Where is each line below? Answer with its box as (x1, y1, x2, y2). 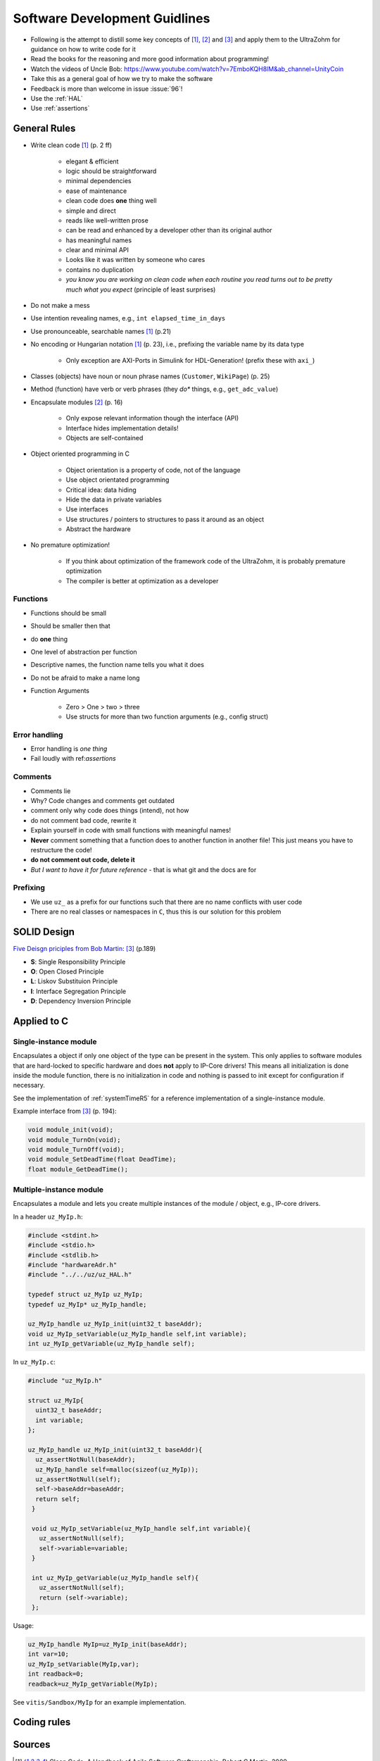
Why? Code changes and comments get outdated (30, 796, 175, 804)
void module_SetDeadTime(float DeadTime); (27, 1155, 177, 1164)
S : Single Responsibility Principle (30, 957, 126, 966)
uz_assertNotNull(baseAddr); (35, 1455, 137, 1464)
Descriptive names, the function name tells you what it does (30, 661, 204, 669)
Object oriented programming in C (30, 449, 130, 458)
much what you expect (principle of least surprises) (65, 285, 216, 294)
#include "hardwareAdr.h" (27, 1261, 118, 1269)
